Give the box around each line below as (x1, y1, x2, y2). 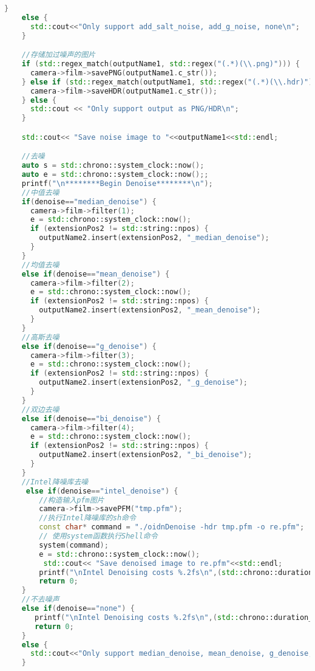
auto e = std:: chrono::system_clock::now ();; (21, 170, 209, 179)
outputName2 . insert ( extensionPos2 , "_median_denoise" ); (39, 233, 269, 243)
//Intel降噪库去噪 (21, 477, 89, 486)
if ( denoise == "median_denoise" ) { (21, 197, 157, 206)
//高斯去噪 (21, 332, 59, 342)
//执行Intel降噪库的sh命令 (39, 514, 136, 523)
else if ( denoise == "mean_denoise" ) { (21, 269, 170, 278)
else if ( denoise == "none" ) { (21, 604, 135, 613)
